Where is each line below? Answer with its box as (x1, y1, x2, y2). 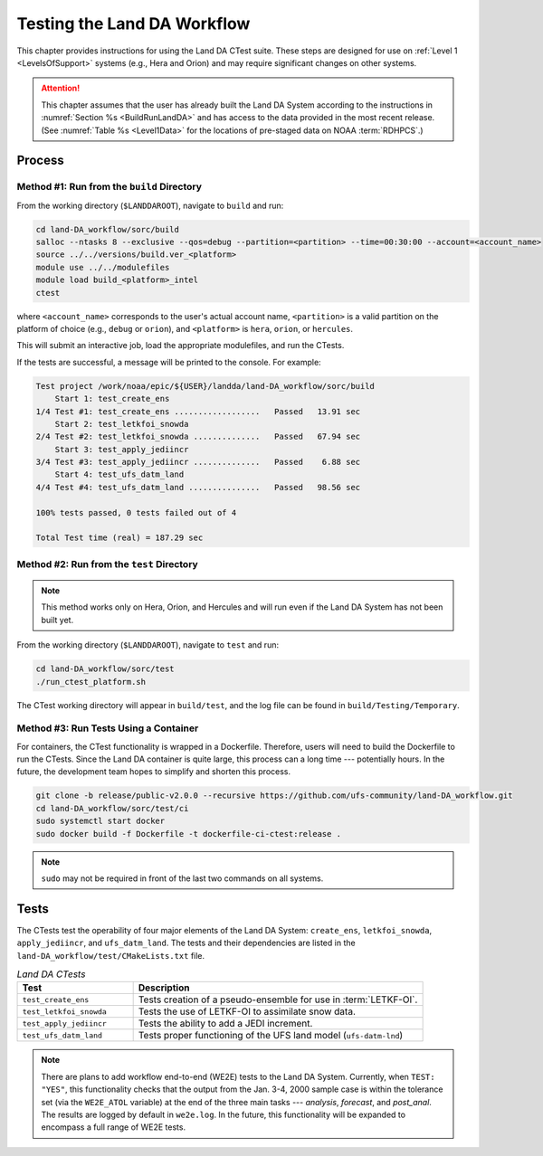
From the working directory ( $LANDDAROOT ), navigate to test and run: (16, 640, 280, 650)
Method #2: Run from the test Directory (16, 557, 198, 570)
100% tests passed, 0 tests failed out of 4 (35, 507, 237, 517)
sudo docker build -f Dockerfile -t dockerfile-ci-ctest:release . (35, 829, 342, 839)
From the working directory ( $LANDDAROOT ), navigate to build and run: (16, 200, 284, 211)
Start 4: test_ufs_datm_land (54, 469, 185, 479)
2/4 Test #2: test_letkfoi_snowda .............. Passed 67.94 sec (35, 431, 361, 442)
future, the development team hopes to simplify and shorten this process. (16, 766, 291, 777)
